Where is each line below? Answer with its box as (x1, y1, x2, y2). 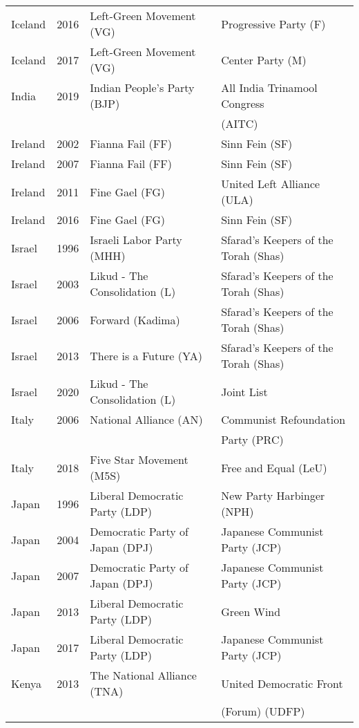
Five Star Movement (90, 451, 188, 467)
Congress (221, 95, 264, 111)
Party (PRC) (221, 431, 284, 447)
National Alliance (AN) (90, 411, 203, 427)
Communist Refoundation (221, 411, 346, 427)
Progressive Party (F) (221, 15, 326, 32)
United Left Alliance (221, 176, 320, 192)
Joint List (221, 383, 268, 400)
